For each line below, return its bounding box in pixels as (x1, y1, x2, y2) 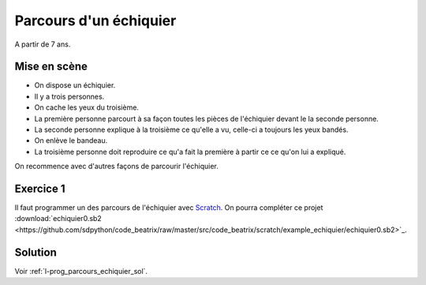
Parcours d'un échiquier (14, 12, 177, 29)
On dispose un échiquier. (34, 81, 116, 90)
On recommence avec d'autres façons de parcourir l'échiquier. (14, 162, 219, 171)
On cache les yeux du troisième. (34, 103, 140, 112)
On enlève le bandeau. (34, 136, 108, 145)
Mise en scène (14, 60, 88, 73)
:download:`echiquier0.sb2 (14, 214, 102, 223)
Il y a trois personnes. (34, 92, 105, 101)
